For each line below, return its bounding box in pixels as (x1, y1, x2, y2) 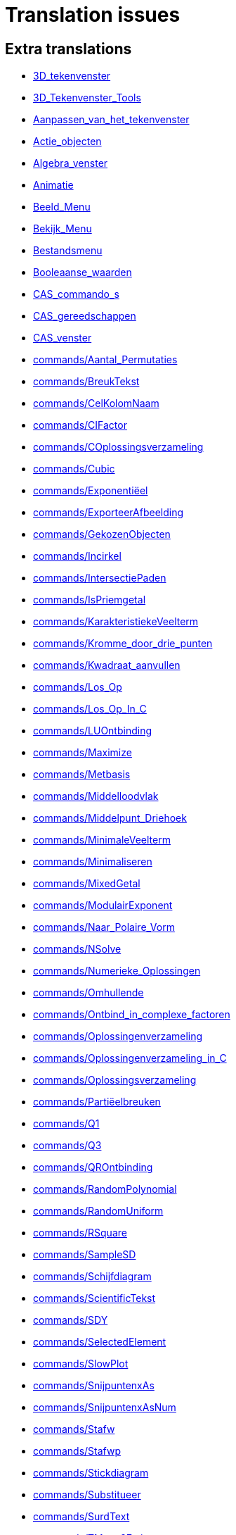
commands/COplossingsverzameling (33, 441, 204, 453)
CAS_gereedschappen (33, 310, 136, 322)
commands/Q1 (33, 1117, 100, 1130)
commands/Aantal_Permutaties (33, 353, 178, 366)
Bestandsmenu (33, 244, 103, 257)
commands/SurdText (33, 1510, 130, 1523)
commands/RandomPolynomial (33, 1183, 177, 1196)
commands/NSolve (33, 943, 122, 956)
